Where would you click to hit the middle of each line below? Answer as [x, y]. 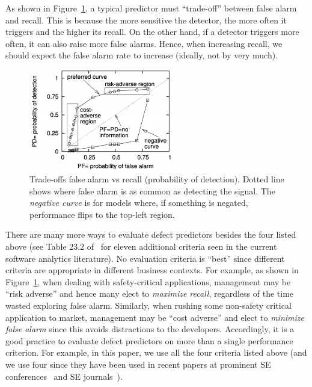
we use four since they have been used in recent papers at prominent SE [138, 364]
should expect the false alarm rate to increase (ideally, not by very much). [142, 55]
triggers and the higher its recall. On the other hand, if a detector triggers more [152, 32]
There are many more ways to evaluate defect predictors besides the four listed [151, 234]
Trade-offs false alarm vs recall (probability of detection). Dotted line [157, 179]
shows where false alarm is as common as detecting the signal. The [152, 190]
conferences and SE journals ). [64, 376]
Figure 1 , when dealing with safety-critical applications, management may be [148, 281]
